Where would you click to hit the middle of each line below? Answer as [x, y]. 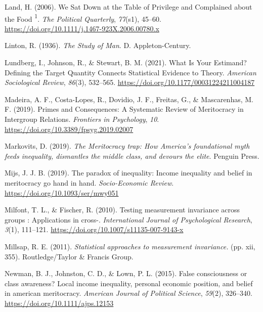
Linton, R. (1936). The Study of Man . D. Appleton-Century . [98, 45]
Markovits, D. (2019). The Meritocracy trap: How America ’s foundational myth [127, 146]
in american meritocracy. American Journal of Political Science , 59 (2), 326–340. [128, 293]
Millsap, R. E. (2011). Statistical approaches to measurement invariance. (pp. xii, [130, 246]
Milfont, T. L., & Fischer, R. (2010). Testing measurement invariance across [122, 210]
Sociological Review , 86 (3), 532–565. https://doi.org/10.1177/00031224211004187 [130, 82]
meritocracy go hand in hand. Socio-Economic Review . [89, 182]
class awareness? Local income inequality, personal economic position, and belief [129, 283]
